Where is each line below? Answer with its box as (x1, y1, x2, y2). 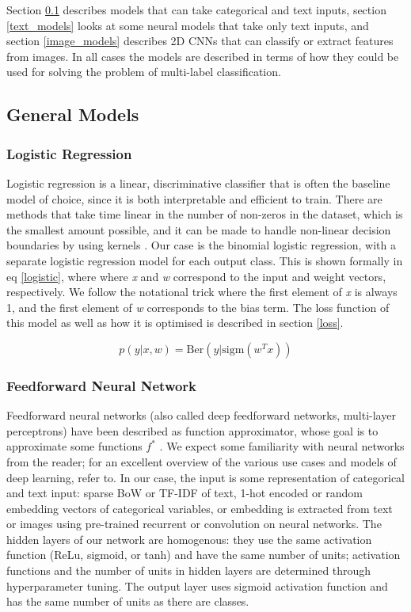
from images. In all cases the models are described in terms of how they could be (6, 48, 399, 64)
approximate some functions (6, 438, 143, 454)
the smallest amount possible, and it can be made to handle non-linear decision (6, 221, 391, 238)
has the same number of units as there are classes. (6, 593, 249, 610)
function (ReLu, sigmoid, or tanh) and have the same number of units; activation (6, 546, 401, 563)
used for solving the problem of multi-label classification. (6, 63, 281, 80)
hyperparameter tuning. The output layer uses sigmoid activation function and (6, 577, 388, 594)
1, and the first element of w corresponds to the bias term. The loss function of (6, 298, 390, 315)
